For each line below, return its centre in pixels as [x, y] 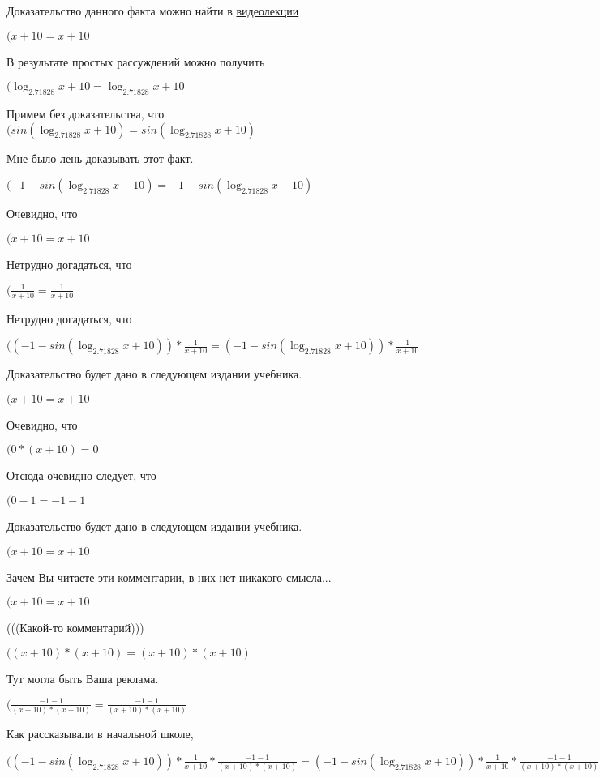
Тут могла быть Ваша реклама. [83, 678]
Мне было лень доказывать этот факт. [100, 158]
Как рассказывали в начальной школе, [100, 734]
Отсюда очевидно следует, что [81, 475]
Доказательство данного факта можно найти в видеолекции [153, 11]
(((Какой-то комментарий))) [75, 628]
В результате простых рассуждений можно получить [136, 61]
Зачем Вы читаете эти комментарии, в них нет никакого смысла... [169, 577]
